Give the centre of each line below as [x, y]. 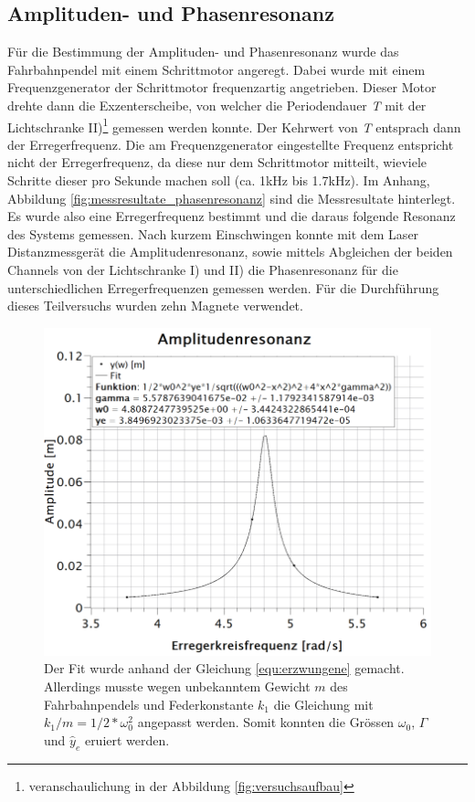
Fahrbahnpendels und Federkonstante [149, 704]
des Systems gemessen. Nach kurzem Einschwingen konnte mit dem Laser [213, 233]
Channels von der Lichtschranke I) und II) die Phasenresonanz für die [203, 269]
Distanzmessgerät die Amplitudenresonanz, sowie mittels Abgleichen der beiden [230, 252]
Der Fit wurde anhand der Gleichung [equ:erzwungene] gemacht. [224, 668]
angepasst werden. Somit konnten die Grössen [266, 722]
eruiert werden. [127, 739]
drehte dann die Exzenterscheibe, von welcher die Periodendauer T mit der [217, 105]
